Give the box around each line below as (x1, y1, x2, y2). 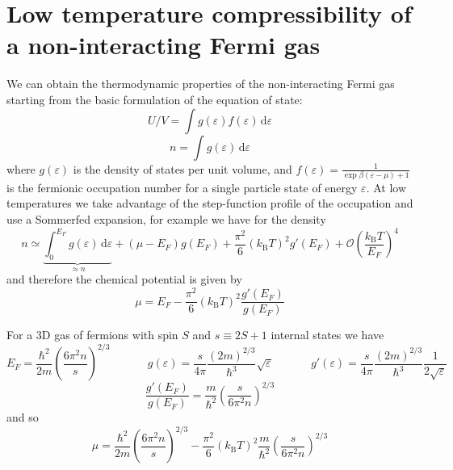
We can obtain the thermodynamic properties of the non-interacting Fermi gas (6, 75, 395, 92)
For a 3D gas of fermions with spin (6, 326, 178, 343)
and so (6, 409, 39, 426)
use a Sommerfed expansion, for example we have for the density (6, 211, 326, 228)
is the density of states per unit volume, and (73, 160, 292, 177)
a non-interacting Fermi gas (6, 28, 321, 61)
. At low (366, 178, 407, 195)
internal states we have (271, 326, 384, 343)
